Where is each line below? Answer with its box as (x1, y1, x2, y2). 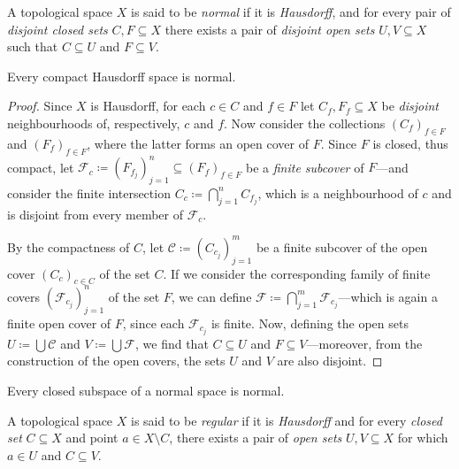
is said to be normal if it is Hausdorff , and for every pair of (130, 3, 451, 20)
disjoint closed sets (7, 19, 108, 38)
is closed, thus (372, 134, 448, 152)
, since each (122, 313, 185, 332)
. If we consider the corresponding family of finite (163, 264, 431, 282)
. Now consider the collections (224, 113, 386, 132)
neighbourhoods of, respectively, (7, 113, 180, 132)
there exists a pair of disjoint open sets (164, 19, 375, 38)
